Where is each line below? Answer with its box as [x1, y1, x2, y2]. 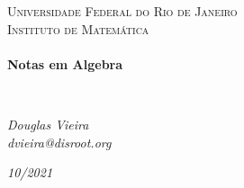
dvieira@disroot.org [7, 132, 112, 151]
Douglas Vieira [7, 114, 89, 133]
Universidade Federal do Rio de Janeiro [7, 2, 238, 20]
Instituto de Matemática [7, 19, 149, 38]
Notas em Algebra [7, 54, 123, 73]
